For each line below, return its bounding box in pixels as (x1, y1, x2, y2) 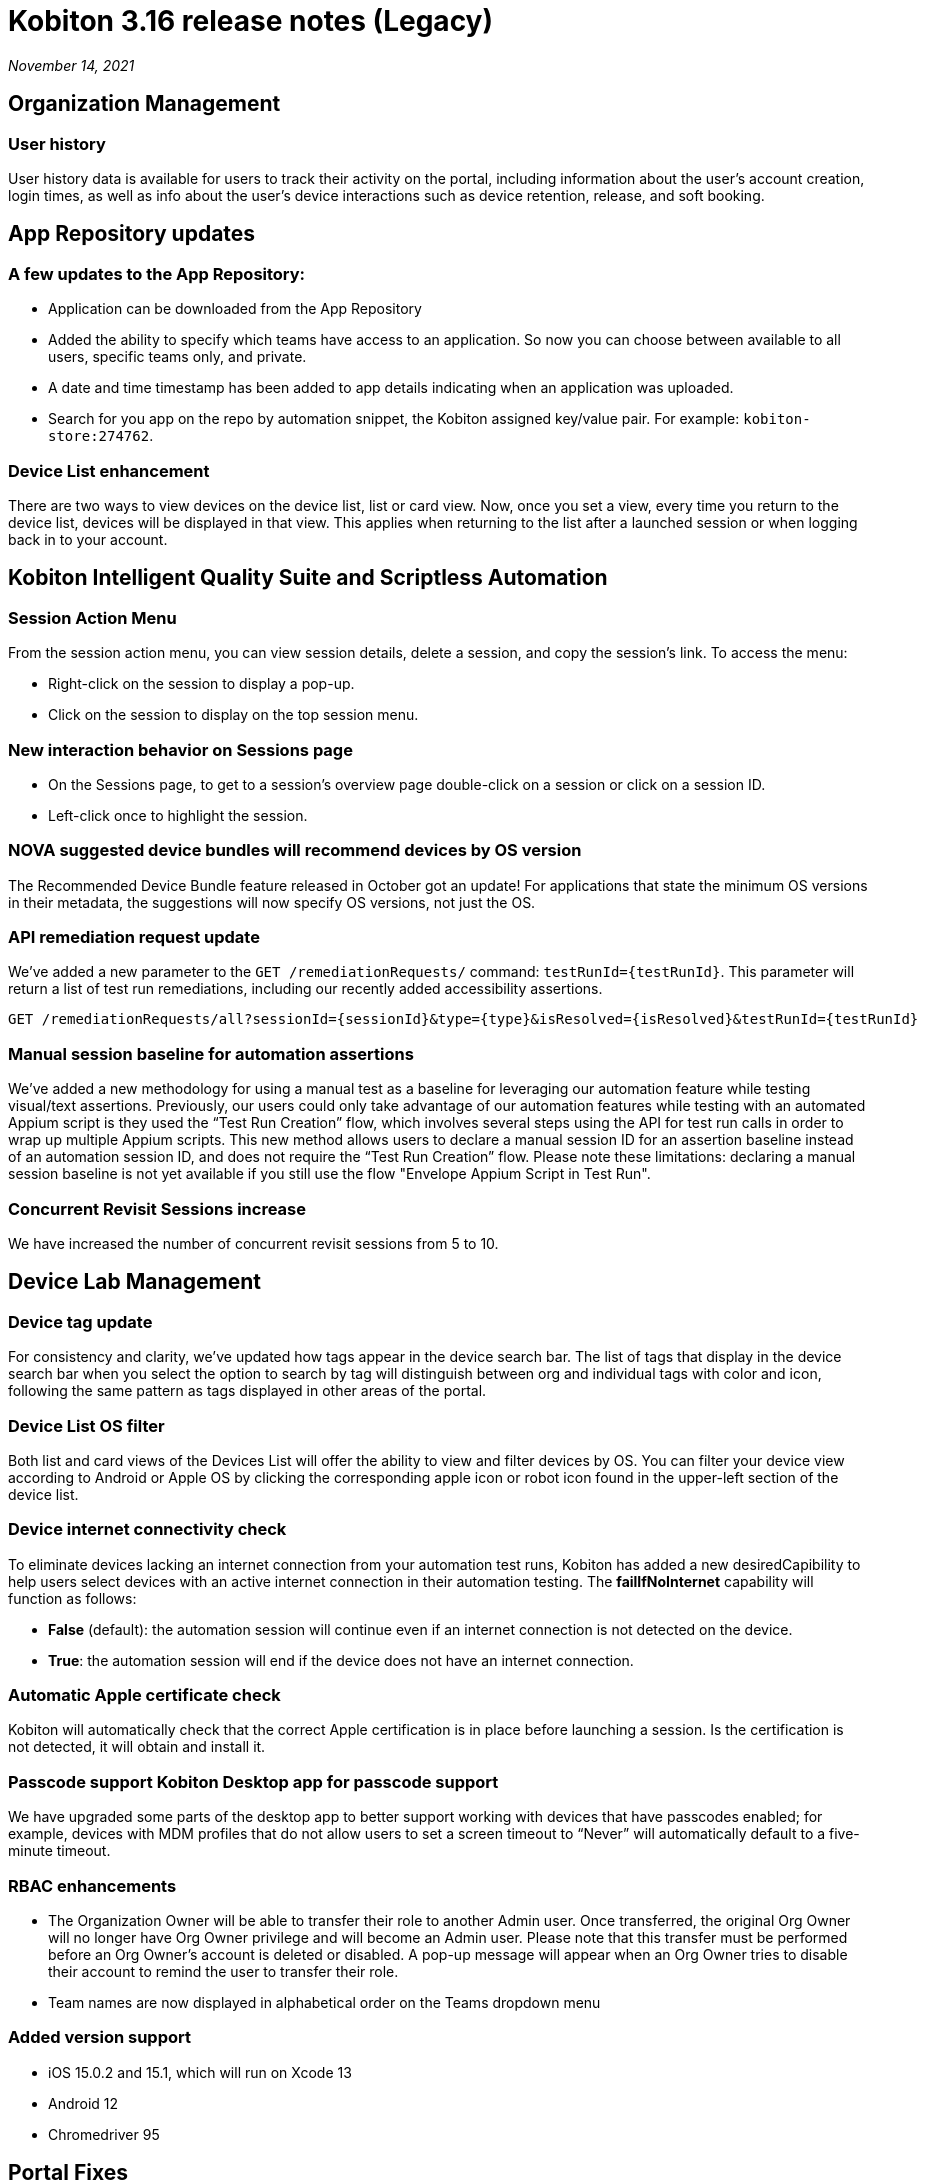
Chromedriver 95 (48, 2125, 160, 2143)
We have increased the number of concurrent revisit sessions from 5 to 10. (8, 1234, 499, 1252)
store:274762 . (48, 427, 154, 445)
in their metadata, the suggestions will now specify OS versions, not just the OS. (8, 893, 536, 911)
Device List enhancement (8, 460, 210, 481)
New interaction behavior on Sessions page (8, 739, 353, 760)
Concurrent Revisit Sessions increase (8, 1198, 306, 1219)
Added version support (8, 2027, 191, 2048)
